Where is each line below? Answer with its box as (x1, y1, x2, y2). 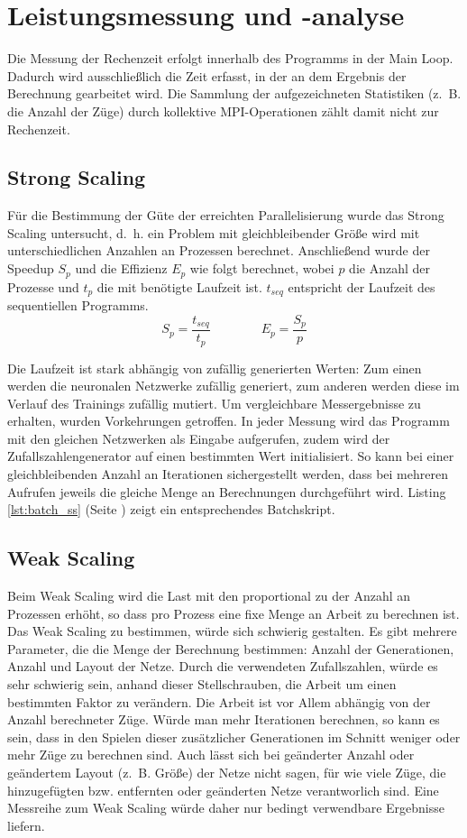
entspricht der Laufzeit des (288, 277, 435, 296)
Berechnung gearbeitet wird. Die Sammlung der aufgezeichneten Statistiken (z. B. (7, 84, 462, 103)
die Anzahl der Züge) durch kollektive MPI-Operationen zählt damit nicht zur (7, 101, 439, 120)
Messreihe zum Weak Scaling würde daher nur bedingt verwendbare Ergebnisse (7, 798, 444, 817)
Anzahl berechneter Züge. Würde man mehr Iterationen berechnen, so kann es (7, 710, 440, 729)
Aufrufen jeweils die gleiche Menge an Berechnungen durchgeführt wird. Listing (7, 482, 446, 501)
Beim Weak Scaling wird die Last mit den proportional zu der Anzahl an (7, 586, 411, 605)
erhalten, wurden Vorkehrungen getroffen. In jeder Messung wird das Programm (7, 411, 450, 430)
